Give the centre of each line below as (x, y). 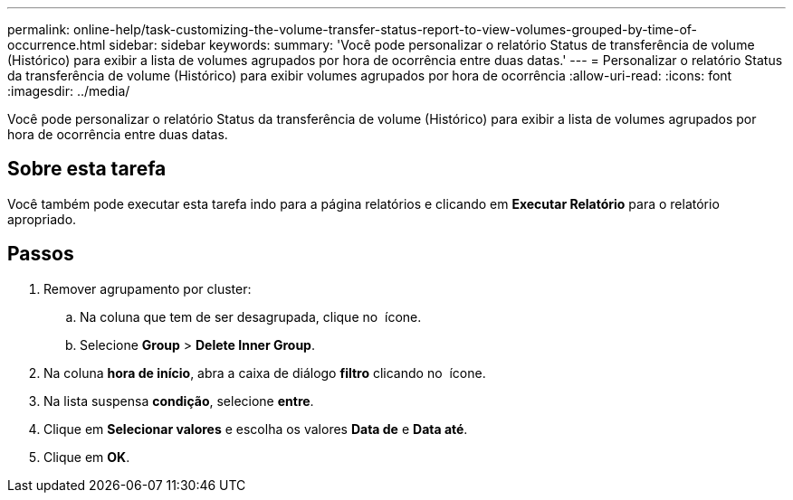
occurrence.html (57, 45)
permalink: (39, 29)
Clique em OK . (87, 457)
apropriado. (42, 219)
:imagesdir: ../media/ (69, 91)
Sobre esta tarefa (87, 169)
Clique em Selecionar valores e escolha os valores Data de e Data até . (256, 429)
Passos (41, 254)
